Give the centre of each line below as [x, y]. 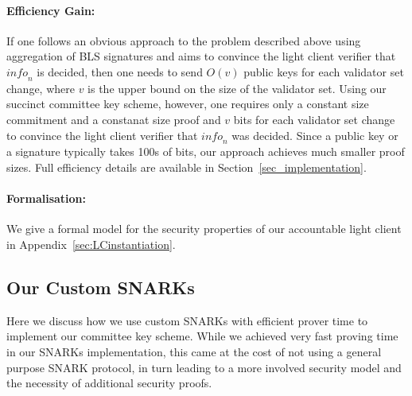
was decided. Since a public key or [315, 135]
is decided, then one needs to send [120, 71]
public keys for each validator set [324, 71]
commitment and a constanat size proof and [114, 119]
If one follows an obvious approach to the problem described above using [184, 40]
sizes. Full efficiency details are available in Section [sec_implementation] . [187, 167]
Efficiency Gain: [51, 10]
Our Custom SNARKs [101, 287]
